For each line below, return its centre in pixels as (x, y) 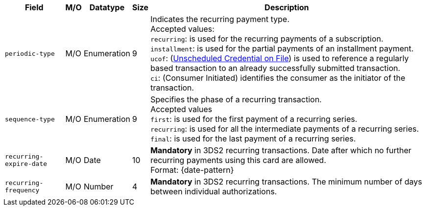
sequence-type (30, 119)
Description (287, 7)
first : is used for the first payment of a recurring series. (254, 119)
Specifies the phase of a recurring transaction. (236, 99)
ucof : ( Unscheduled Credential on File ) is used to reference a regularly (280, 58)
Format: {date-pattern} (192, 170)
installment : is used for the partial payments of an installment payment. (282, 48)
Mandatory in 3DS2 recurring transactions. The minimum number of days (286, 182)
